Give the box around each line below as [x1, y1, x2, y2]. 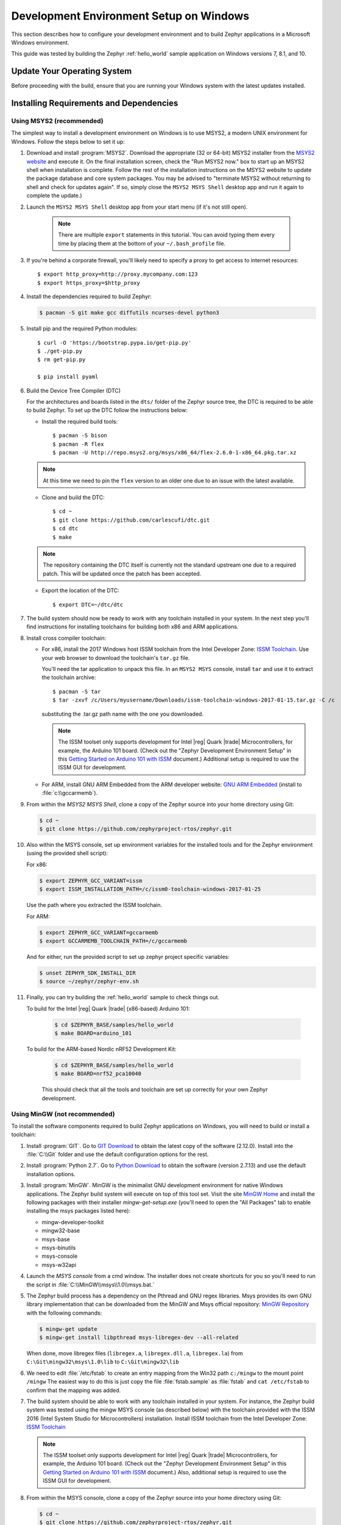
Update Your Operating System [11, 66, 132, 76]
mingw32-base [41, 1227, 80, 1235]
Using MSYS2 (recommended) [11, 117, 104, 125]
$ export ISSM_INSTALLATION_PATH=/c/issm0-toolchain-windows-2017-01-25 [39, 886, 261, 893]
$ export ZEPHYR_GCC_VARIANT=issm [39, 877, 142, 884]
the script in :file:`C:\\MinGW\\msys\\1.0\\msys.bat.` [26, 1281, 155, 1288]
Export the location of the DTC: [41, 587, 120, 594]
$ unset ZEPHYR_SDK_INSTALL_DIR [39, 969, 136, 976]
